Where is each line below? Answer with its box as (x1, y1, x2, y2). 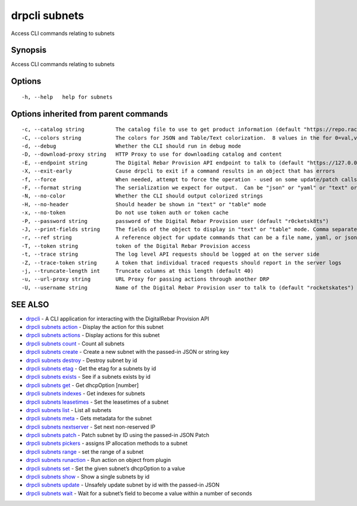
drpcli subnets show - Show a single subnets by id (26, 473, 150, 480)
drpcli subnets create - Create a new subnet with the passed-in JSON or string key (26, 348, 229, 356)
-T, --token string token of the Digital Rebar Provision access (21, 243, 251, 249)
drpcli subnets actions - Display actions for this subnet (26, 332, 160, 339)
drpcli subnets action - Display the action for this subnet (26, 323, 164, 330)
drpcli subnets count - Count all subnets (26, 340, 125, 347)
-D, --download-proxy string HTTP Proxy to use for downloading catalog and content (21, 151, 282, 158)
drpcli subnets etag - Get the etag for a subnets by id (26, 364, 156, 372)
